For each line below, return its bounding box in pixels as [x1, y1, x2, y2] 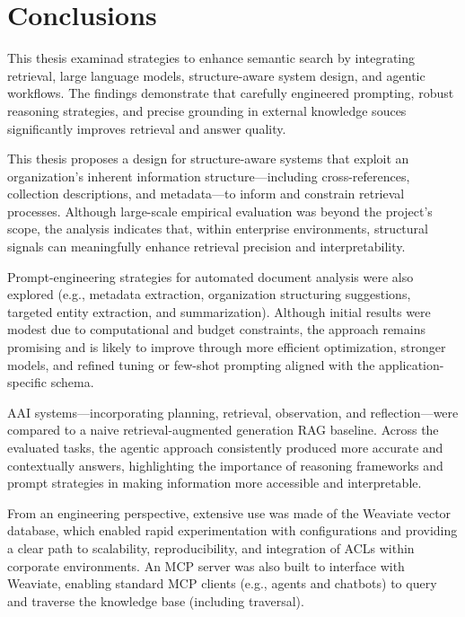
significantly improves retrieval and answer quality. [7, 119, 286, 137]
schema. [50, 373, 94, 392]
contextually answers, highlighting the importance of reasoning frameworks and [7, 455, 443, 474]
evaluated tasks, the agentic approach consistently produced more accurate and [7, 438, 443, 456]
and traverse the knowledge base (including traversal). [7, 591, 304, 610]
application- [379, 355, 444, 374]
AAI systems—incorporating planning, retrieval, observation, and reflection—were [7, 402, 459, 421]
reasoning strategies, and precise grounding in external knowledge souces [7, 101, 407, 119]
